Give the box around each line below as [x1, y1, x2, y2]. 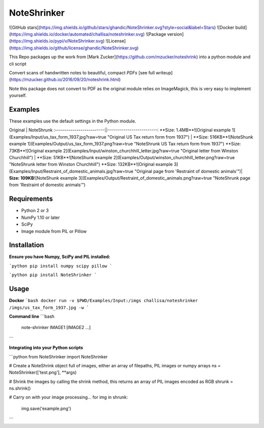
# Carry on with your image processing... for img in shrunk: [9, 394, 128, 400]
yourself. [9, 93, 27, 98]
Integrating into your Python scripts [9, 345, 83, 351]
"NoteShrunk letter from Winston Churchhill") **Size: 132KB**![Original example [9, 162, 173, 167]
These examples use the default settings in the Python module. [9, 118, 136, 124]
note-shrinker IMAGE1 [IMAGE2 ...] [21, 325, 91, 331]
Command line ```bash [9, 313, 55, 319]
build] [235, 24, 247, 30]
